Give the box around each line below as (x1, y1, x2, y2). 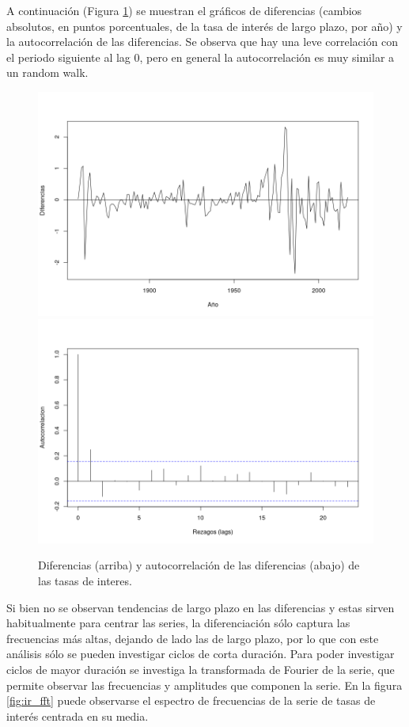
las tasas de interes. (38, 573, 132, 589)
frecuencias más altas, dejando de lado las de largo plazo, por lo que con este (6, 630, 379, 646)
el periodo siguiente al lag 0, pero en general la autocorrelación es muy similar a (6, 48, 395, 65)
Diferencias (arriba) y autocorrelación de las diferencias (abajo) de (38, 557, 360, 573)
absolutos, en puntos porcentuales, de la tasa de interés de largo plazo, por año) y (6, 17, 403, 34)
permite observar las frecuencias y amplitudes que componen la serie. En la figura (6, 676, 403, 693)
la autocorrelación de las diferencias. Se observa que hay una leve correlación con (6, 33, 399, 50)
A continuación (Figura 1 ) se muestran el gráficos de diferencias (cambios (6, 2, 362, 18)
